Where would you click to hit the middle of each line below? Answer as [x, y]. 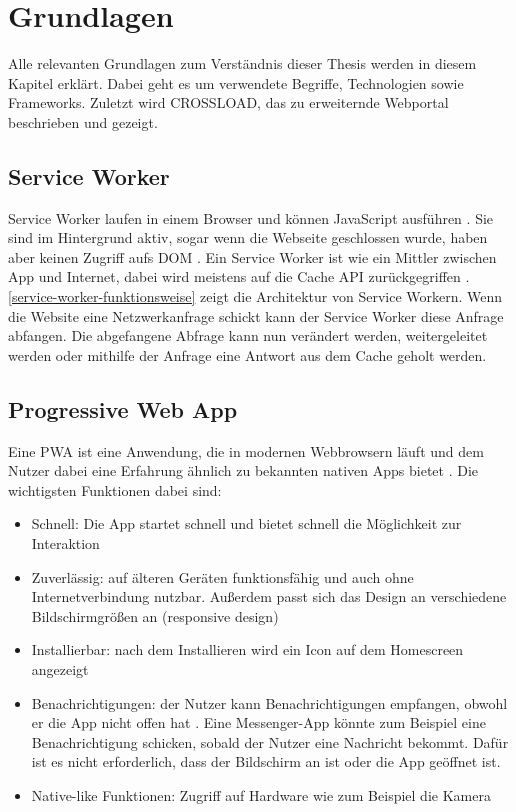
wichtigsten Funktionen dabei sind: [115, 489]
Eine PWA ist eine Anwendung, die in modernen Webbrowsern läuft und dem [246, 450]
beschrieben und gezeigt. [83, 121]
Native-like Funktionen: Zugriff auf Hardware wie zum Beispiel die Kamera [261, 794]
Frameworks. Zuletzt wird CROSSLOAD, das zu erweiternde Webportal [228, 102]
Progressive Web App [123, 408]
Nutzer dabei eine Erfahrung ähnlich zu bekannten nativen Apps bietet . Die [243, 470]
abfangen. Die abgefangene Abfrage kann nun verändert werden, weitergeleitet [248, 335]
